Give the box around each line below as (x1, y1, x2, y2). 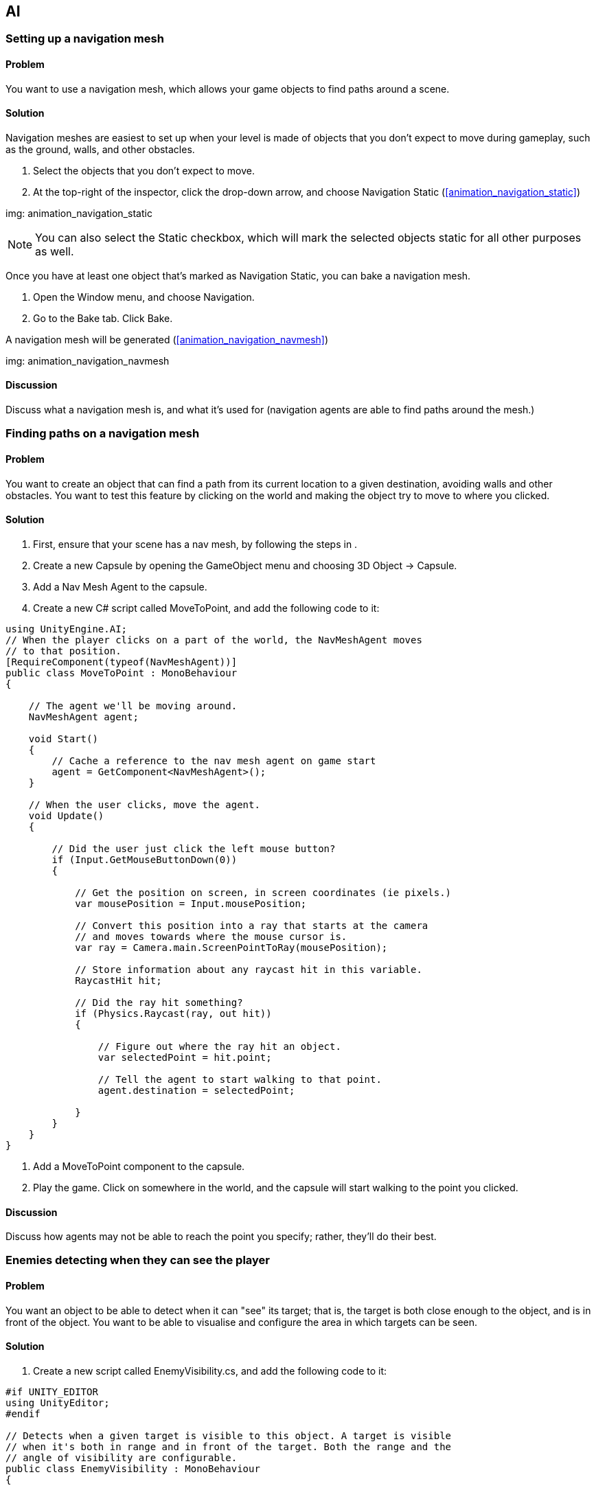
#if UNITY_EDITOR (5, 1386, 98, 1397)
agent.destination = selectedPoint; (98, 1084, 295, 1096)
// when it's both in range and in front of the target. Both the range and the (5, 1441, 452, 1452)
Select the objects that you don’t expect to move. (33, 164, 255, 176)
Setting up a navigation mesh (5, 32, 164, 46)
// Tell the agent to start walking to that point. (98, 1073, 382, 1085)
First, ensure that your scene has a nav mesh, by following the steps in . (33, 538, 358, 550)
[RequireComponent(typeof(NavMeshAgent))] (5, 656, 238, 667)
